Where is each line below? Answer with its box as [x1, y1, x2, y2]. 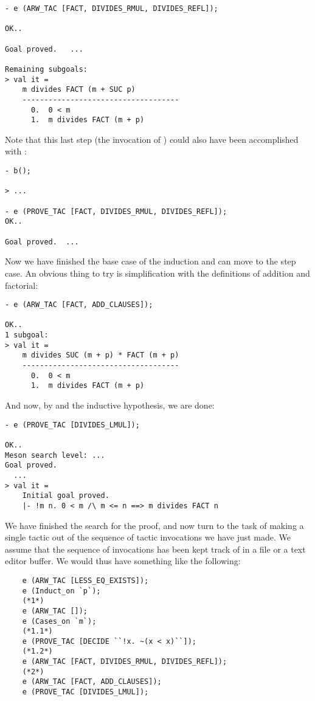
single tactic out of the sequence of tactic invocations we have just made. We [5, 531, 291, 544]
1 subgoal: [5, 331, 49, 340]
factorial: [5, 278, 38, 291]
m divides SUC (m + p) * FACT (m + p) [22, 351, 179, 360]
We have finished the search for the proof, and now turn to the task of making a [5, 519, 304, 531]
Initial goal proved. [22, 491, 109, 500]
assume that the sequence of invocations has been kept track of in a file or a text [5, 542, 306, 555]
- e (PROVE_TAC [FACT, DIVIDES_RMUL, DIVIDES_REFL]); [5, 207, 227, 216]
